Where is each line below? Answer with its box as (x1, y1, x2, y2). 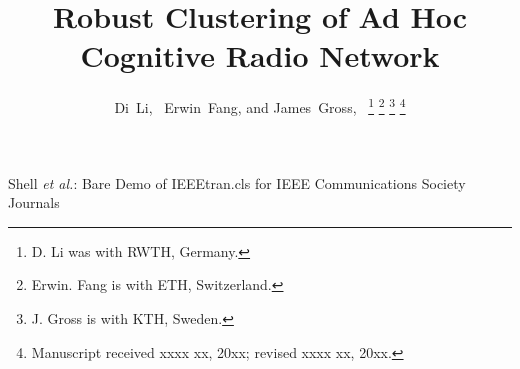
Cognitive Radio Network (80, 35, 440, 76)
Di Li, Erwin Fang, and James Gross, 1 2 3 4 (114, 94, 406, 117)
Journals (8, 192, 60, 213)
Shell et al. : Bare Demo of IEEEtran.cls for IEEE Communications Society (8, 172, 466, 193)
